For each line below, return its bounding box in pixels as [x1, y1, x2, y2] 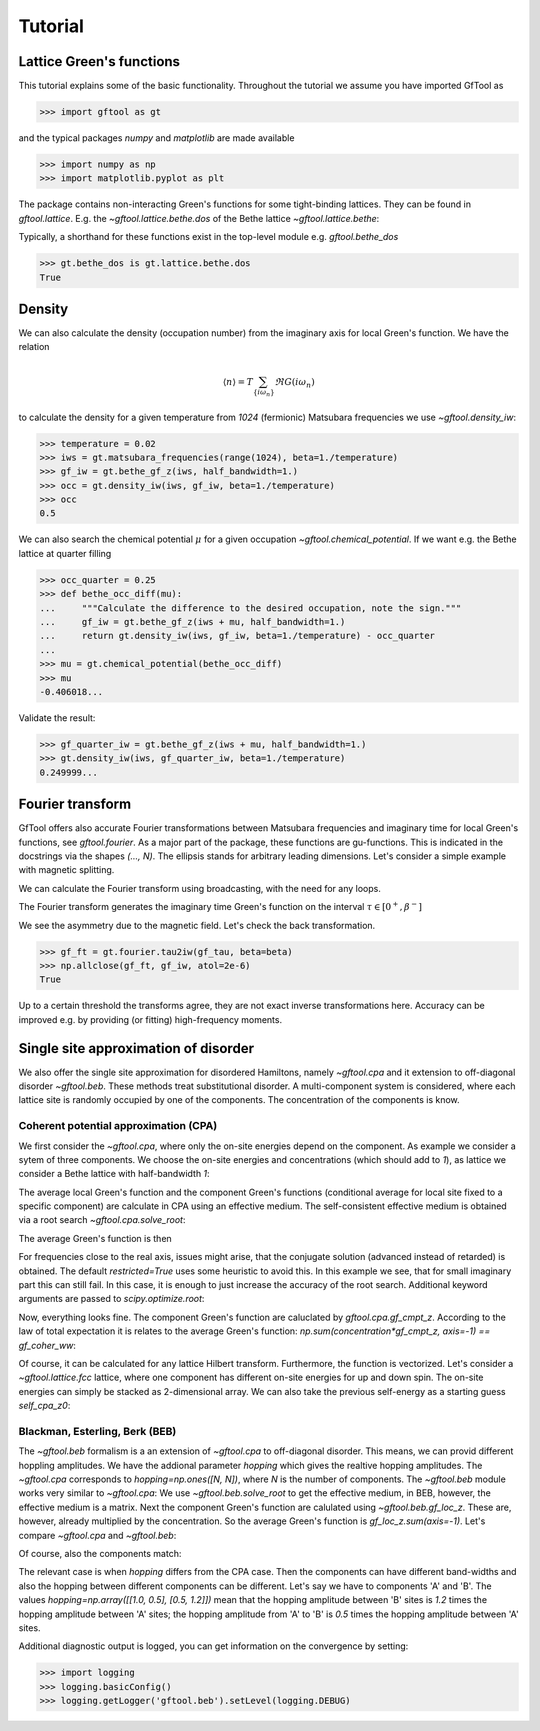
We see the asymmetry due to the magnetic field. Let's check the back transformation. [18, 919, 376, 931]
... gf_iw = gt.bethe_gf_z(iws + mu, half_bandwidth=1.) [39, 616, 346, 627]
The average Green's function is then [18, 1232, 172, 1244]
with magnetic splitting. [18, 864, 115, 876]
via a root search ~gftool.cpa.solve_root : [18, 1214, 186, 1226]
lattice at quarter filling [18, 547, 112, 559]
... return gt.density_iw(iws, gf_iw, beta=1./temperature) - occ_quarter [39, 630, 435, 642]
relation [18, 341, 50, 353]
